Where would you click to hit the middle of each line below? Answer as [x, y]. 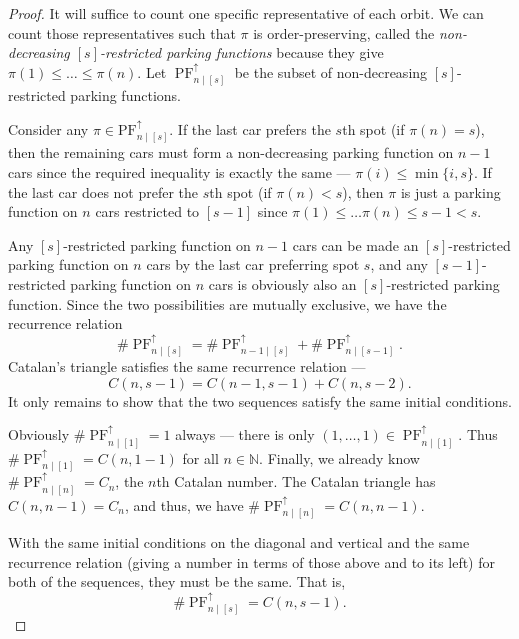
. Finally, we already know [339, 457]
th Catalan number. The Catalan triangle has [296, 481]
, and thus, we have [184, 504]
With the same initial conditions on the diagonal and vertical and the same [239, 542]
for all [200, 457]
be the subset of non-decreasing [331, 71]
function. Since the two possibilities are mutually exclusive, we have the [227, 303]
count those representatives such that [122, 32]
